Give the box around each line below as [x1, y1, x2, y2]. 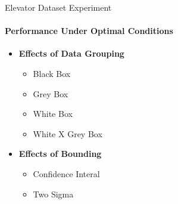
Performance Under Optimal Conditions [5, 24, 173, 37]
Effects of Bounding [18, 147, 102, 160]
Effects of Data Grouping [18, 47, 124, 60]
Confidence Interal [33, 167, 100, 180]
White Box [33, 107, 73, 120]
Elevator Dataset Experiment [5, 1, 112, 13]
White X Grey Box [33, 127, 102, 140]
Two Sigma [33, 187, 74, 200]
